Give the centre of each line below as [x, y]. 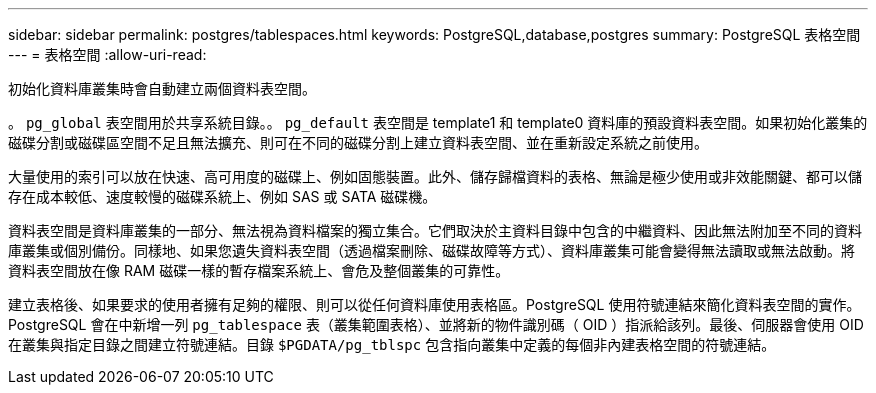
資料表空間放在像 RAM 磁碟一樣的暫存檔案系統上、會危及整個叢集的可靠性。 [259, 270]
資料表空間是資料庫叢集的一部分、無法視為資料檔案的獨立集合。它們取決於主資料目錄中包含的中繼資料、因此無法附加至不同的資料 [435, 230]
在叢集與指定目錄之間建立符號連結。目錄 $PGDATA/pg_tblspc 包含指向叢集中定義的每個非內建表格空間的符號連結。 [392, 344]
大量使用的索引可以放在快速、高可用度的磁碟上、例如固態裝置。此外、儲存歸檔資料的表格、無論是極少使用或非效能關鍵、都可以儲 [435, 176]
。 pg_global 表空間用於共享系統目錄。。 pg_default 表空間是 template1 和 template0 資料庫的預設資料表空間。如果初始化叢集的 [438, 122]
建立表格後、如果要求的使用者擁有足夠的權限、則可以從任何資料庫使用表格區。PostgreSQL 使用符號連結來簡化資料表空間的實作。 [434, 304]
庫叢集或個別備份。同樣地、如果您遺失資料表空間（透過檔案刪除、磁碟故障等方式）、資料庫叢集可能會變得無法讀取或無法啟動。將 [431, 250]
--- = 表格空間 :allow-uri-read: [107, 54]
